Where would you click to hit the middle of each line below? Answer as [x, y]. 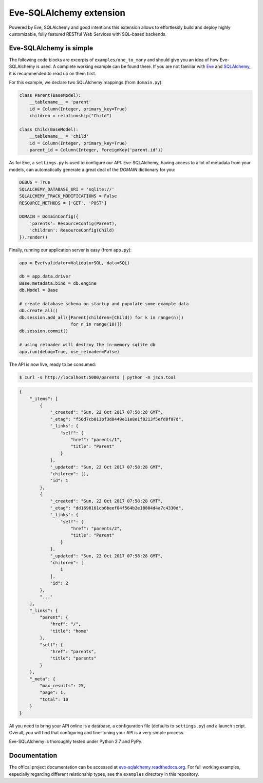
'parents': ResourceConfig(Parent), [73, 223]
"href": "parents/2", [96, 529]
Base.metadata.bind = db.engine [58, 283]
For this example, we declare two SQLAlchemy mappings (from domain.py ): [86, 83]
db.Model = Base [39, 290]
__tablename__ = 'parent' [60, 102]
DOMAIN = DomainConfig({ [49, 217]
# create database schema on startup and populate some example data [104, 304]
